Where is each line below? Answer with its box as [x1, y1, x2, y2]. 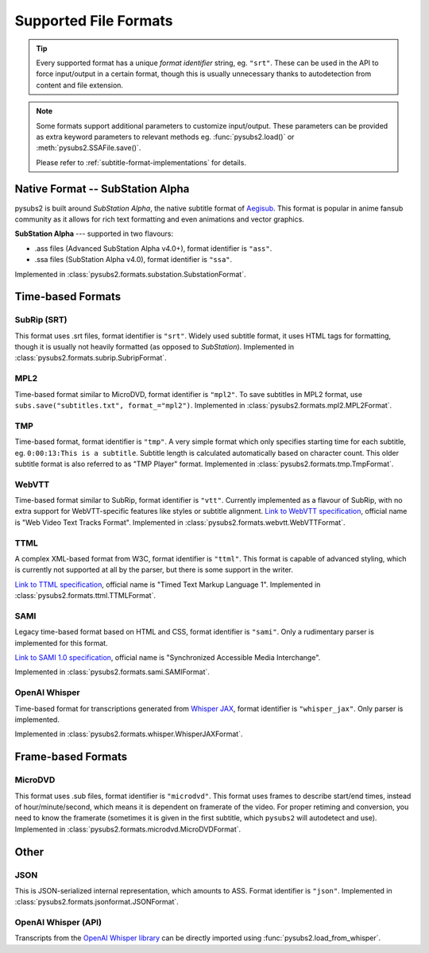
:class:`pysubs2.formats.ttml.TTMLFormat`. [14, 591, 157, 600]
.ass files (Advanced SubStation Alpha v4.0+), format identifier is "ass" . [34, 243, 272, 253]
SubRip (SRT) [14, 314, 68, 326]
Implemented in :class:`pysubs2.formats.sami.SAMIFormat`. [14, 667, 211, 677]
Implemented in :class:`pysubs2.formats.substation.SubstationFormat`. [14, 269, 246, 279]
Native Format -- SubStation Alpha [14, 183, 190, 196]
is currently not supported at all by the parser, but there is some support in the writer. [14, 565, 294, 575]
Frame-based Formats [14, 750, 127, 764]
